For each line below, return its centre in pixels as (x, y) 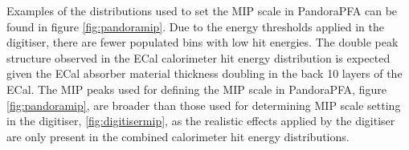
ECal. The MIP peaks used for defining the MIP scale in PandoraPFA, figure (196, 89)
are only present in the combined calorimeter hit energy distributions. (178, 136)
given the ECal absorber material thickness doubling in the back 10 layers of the (204, 73)
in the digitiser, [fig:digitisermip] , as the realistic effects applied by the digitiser (201, 121)
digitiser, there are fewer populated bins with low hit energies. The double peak (202, 42)
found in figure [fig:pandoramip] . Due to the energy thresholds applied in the (195, 26)
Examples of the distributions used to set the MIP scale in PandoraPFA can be (202, 10)
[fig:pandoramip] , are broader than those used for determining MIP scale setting (204, 105)
